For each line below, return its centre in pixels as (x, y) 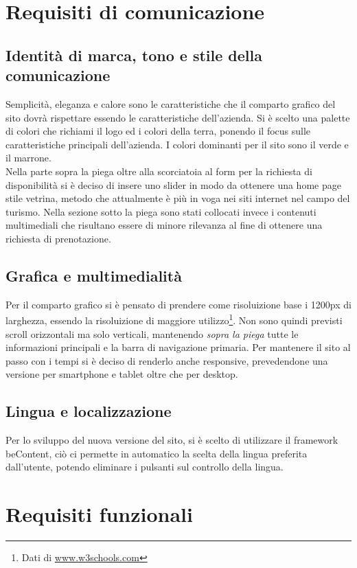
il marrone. (28, 158)
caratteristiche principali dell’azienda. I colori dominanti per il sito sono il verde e (177, 144)
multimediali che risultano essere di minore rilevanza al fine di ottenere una (164, 225)
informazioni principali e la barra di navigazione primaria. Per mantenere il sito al (178, 347)
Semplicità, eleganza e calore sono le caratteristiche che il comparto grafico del (171, 103)
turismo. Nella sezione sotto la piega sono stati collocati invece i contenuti (161, 211)
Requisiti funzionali (99, 514)
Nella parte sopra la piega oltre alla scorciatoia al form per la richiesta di (159, 171)
